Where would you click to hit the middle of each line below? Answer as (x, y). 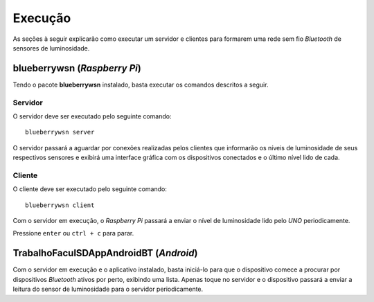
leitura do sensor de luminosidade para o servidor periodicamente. (108, 289)
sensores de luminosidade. (51, 48)
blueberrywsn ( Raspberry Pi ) (77, 68)
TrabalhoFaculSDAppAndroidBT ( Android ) (105, 253)
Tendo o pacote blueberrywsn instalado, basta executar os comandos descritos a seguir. (141, 85)
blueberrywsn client (60, 205)
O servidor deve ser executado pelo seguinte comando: (92, 116)
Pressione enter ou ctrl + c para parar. (73, 233)
